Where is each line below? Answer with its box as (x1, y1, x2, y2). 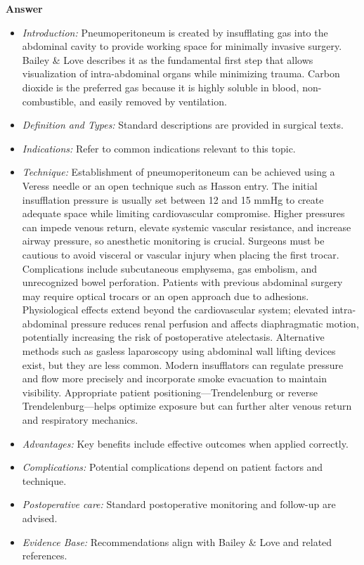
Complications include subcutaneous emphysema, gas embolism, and (22, 261, 318, 275)
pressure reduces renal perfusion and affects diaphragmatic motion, (70, 316, 359, 330)
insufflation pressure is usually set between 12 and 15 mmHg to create (22, 192, 324, 207)
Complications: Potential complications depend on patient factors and (22, 460, 323, 474)
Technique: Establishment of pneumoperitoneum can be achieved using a (22, 164, 335, 179)
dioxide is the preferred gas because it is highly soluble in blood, (22, 79, 299, 94)
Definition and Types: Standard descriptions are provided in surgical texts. (22, 117, 344, 132)
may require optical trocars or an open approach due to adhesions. (22, 288, 309, 303)
